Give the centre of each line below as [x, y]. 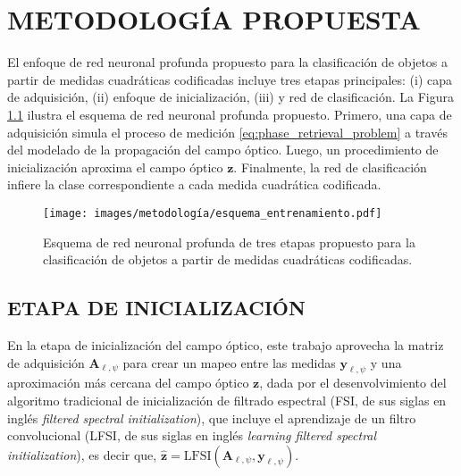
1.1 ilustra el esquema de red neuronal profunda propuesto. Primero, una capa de [230, 114]
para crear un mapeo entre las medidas [229, 362]
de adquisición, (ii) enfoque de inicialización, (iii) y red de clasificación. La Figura [230, 97]
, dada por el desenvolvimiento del [353, 383]
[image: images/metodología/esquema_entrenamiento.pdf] [213, 213]
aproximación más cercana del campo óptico [128, 383]
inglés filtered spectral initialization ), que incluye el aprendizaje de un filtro [212, 418]
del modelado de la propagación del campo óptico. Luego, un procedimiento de [223, 150]
